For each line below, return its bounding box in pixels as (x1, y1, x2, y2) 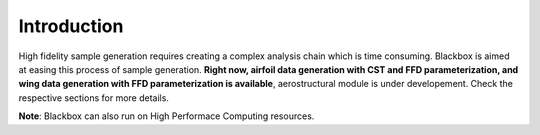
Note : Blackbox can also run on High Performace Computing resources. (18, 110, 315, 122)
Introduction (18, 15, 124, 37)
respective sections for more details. (18, 91, 170, 104)
